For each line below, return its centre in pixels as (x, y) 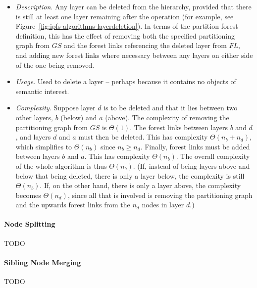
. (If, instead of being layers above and (191, 166)
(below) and (79, 117)
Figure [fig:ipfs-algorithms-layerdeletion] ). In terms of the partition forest (127, 26)
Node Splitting (30, 224)
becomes (28, 195)
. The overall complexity (213, 156)
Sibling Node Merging (43, 262)
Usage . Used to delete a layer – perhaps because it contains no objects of (126, 81)
